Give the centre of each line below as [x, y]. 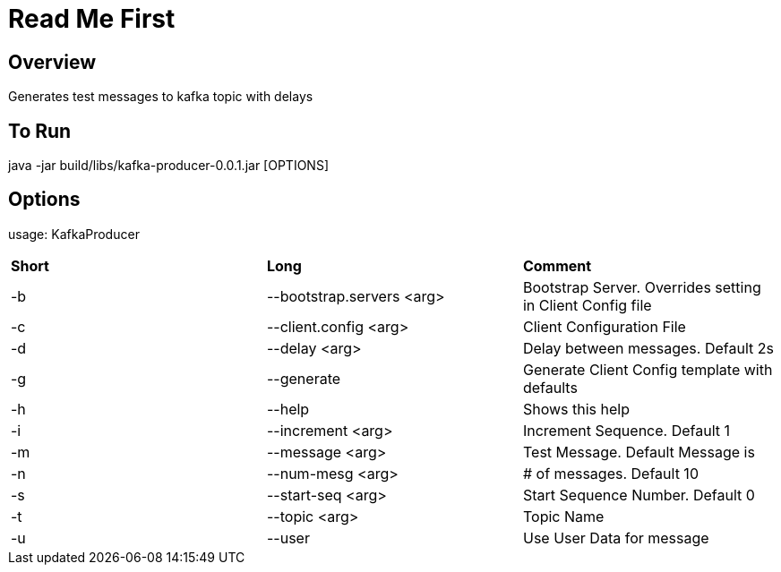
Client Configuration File [604, 326]
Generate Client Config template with [648, 369]
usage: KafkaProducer [74, 234]
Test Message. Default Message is [639, 452]
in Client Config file [587, 305]
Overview [52, 62]
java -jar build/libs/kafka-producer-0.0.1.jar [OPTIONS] [168, 166]
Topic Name [563, 516]
